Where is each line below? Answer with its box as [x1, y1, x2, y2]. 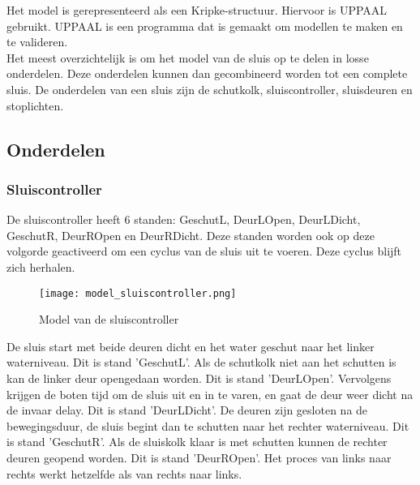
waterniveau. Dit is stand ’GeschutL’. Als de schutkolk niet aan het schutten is [6, 354, 396, 371]
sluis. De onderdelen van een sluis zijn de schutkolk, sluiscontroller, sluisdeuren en [6, 80, 413, 97]
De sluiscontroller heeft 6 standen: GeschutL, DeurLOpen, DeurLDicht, [6, 211, 361, 228]
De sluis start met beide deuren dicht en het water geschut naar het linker [6, 337, 375, 354]
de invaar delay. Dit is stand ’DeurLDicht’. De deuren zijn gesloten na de [6, 401, 368, 418]
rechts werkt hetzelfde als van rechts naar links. [6, 465, 242, 482]
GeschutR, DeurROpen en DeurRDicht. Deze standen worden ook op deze [6, 226, 375, 243]
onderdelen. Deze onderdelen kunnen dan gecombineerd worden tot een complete [6, 65, 408, 82]
